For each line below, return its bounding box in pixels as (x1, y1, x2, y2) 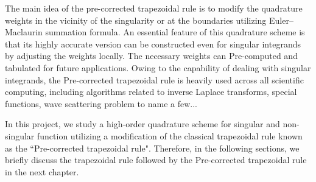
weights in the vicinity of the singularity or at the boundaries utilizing (5, 13, 267, 26)
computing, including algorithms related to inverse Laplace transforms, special (5, 85, 297, 98)
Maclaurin (5, 26, 43, 38)
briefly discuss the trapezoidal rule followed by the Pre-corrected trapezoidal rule (5, 153, 307, 166)
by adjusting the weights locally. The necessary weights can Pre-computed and (5, 49, 298, 62)
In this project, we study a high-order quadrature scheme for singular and (5, 117, 280, 130)
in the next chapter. (5, 165, 79, 178)
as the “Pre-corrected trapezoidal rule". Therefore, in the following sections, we (5, 141, 300, 154)
